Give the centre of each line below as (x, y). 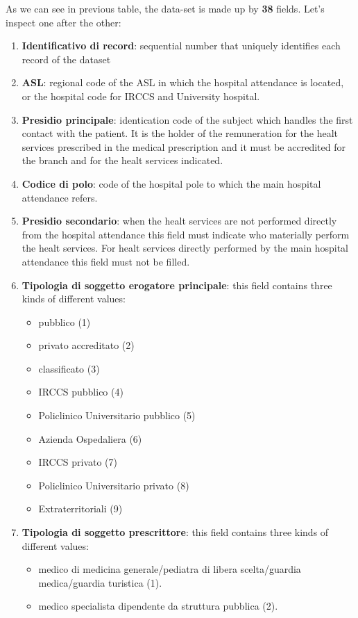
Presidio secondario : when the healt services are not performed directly (179, 221)
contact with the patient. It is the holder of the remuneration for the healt (180, 133)
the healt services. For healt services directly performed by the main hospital (185, 248)
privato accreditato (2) (86, 345)
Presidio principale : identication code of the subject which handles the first (187, 119)
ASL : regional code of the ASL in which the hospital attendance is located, (183, 82)
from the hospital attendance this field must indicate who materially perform (186, 234)
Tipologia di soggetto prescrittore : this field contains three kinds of (175, 532)
